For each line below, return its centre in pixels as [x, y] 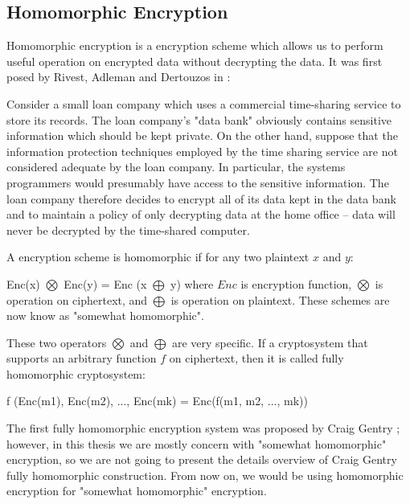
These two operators [57, 342]
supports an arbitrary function [82, 358]
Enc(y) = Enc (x [105, 283]
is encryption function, [296, 283]
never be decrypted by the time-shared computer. [128, 229]
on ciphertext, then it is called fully [256, 358]
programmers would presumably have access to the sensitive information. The [198, 182]
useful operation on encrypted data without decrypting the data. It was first [195, 61]
